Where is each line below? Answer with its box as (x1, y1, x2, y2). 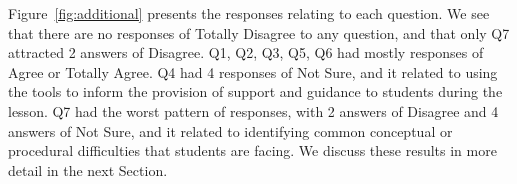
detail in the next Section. (8, 159, 168, 180)
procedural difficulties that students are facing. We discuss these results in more (8, 140, 497, 161)
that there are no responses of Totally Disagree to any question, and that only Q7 (8, 22, 510, 43)
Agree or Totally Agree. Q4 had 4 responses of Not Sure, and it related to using (8, 61, 498, 82)
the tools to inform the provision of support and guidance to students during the (8, 81, 503, 102)
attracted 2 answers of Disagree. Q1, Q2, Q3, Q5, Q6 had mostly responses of (8, 42, 484, 63)
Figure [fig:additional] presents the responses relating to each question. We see (8, 3, 490, 23)
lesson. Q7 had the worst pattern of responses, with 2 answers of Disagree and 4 (8, 100, 499, 121)
